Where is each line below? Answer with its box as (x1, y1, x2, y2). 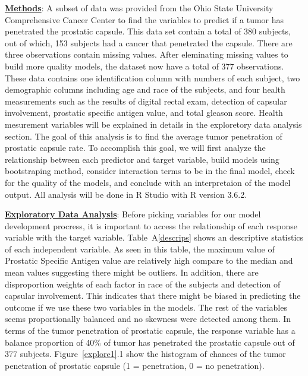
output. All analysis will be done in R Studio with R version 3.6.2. (5, 188, 247, 200)
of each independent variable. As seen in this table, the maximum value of (5, 242, 275, 255)
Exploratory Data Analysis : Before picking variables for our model (5, 208, 261, 220)
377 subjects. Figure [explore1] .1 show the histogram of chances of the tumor (5, 347, 286, 360)
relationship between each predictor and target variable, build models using (5, 153, 279, 165)
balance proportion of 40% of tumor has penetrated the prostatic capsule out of (5, 336, 295, 348)
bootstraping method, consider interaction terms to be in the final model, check (5, 165, 295, 177)
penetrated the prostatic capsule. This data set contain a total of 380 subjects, (5, 25, 291, 37)
